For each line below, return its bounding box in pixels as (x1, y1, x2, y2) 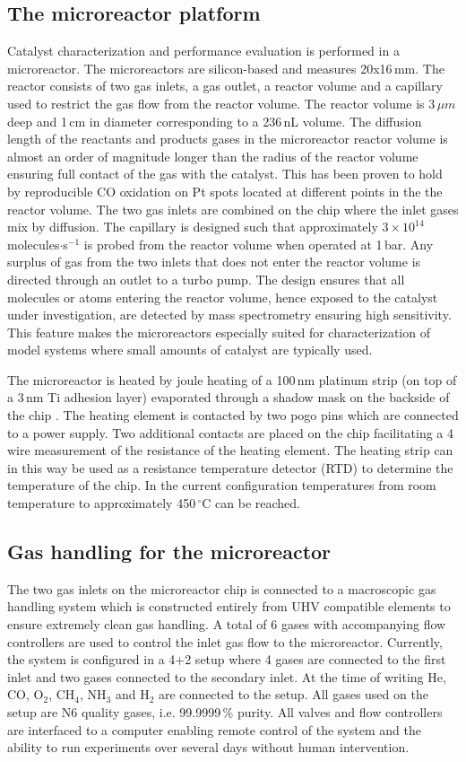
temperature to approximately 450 (7, 494, 196, 512)
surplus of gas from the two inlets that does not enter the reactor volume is (7, 252, 421, 271)
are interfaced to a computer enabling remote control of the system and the (7, 720, 421, 739)
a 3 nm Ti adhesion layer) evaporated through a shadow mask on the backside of (7, 388, 450, 407)
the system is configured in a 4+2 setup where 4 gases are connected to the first (7, 650, 446, 669)
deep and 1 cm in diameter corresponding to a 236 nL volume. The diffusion (7, 111, 422, 130)
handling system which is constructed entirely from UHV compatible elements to (7, 597, 451, 616)
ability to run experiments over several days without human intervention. (7, 738, 410, 757)
